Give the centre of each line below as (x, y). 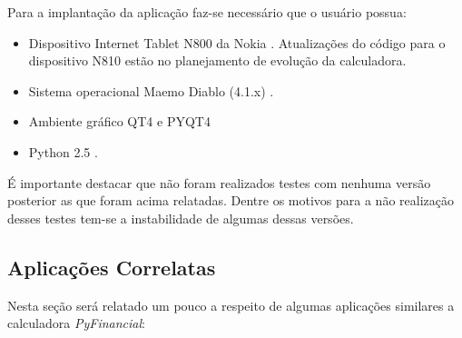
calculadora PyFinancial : (76, 323)
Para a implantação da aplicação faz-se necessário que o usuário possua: (207, 12)
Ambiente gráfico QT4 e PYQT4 (119, 121)
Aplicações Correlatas (112, 267)
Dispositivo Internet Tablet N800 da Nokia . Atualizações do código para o (237, 42)
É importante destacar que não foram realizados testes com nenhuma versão (219, 182)
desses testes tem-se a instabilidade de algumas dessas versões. (181, 218)
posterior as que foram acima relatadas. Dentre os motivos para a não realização (231, 200)
